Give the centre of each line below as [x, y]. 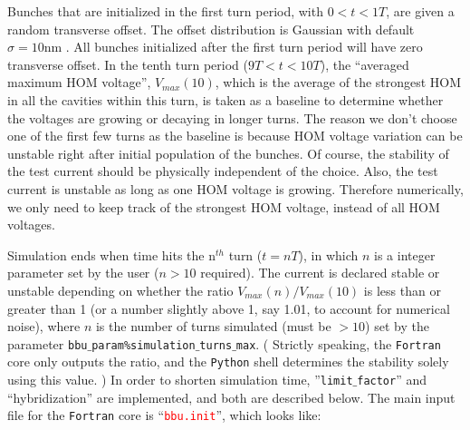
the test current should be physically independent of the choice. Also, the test [223, 171]
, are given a [420, 11]
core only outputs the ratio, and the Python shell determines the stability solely [228, 362]
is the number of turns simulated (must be [213, 326]
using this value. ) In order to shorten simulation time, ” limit [180, 379]
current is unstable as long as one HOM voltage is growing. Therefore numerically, [235, 188]
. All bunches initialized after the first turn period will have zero [244, 47]
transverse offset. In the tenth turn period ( [128, 64]
